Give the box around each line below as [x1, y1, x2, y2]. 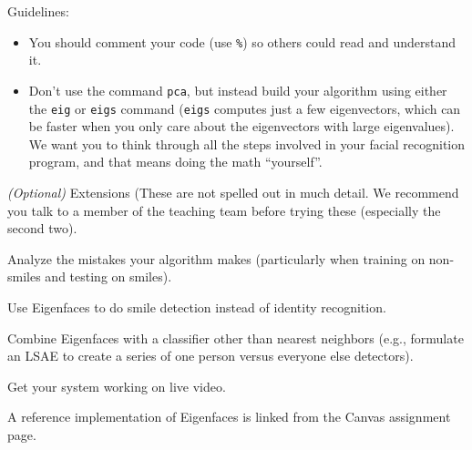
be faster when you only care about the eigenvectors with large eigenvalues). [28, 117, 455, 136]
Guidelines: [7, 2, 69, 20]
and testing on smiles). [45, 267, 172, 286]
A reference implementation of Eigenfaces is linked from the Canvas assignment [7, 407, 451, 426]
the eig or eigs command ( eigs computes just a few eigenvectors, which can [28, 98, 461, 118]
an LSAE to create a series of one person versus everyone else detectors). [7, 346, 414, 365]
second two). [7, 219, 77, 238]
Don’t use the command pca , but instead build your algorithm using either [28, 80, 447, 99]
